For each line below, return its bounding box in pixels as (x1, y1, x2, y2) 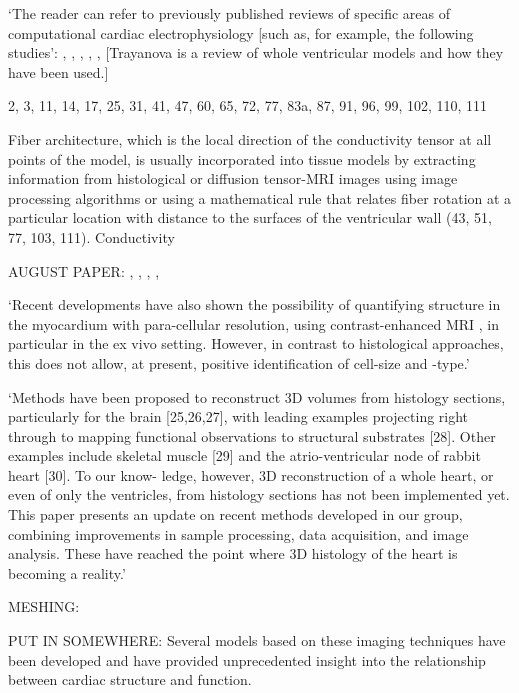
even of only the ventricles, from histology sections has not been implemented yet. (8, 484, 510, 505)
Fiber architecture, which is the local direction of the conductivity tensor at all (8, 128, 492, 149)
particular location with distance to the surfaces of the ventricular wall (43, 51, (8, 207, 492, 228)
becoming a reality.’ (8, 562, 126, 583)
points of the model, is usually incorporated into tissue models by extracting (8, 148, 476, 169)
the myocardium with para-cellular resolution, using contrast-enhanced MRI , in (8, 313, 500, 334)
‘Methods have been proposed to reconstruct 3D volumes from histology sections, (8, 386, 506, 407)
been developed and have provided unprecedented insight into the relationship (8, 649, 486, 670)
